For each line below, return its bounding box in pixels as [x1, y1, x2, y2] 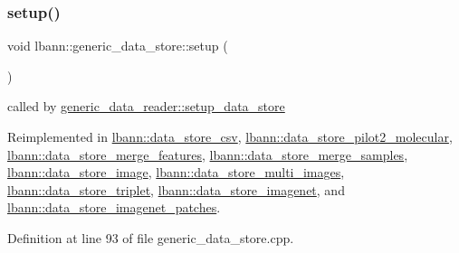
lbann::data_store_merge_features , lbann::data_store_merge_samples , [7, 145, 408, 164]
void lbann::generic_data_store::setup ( [7, 36, 228, 55]
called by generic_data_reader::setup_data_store [7, 97, 285, 116]
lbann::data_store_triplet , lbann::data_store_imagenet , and [7, 180, 345, 199]
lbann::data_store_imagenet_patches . [7, 198, 221, 217]
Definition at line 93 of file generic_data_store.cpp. [7, 228, 294, 247]
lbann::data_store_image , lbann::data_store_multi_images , [7, 163, 345, 182]
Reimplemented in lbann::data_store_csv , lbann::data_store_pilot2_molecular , [7, 127, 453, 145]
